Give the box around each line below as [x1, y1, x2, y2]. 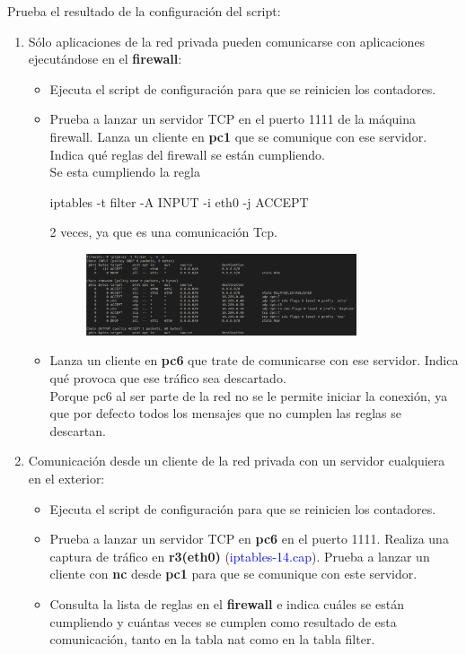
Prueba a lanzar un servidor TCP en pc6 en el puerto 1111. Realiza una [49, 529, 449, 548]
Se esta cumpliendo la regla [49, 162, 200, 181]
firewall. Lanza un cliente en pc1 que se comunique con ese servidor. [49, 126, 427, 145]
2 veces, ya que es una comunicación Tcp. [49, 222, 277, 241]
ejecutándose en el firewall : [28, 49, 182, 68]
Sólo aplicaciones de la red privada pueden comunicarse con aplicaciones [28, 31, 426, 50]
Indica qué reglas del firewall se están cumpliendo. [49, 144, 325, 163]
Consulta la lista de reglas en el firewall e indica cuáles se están [49, 594, 404, 613]
